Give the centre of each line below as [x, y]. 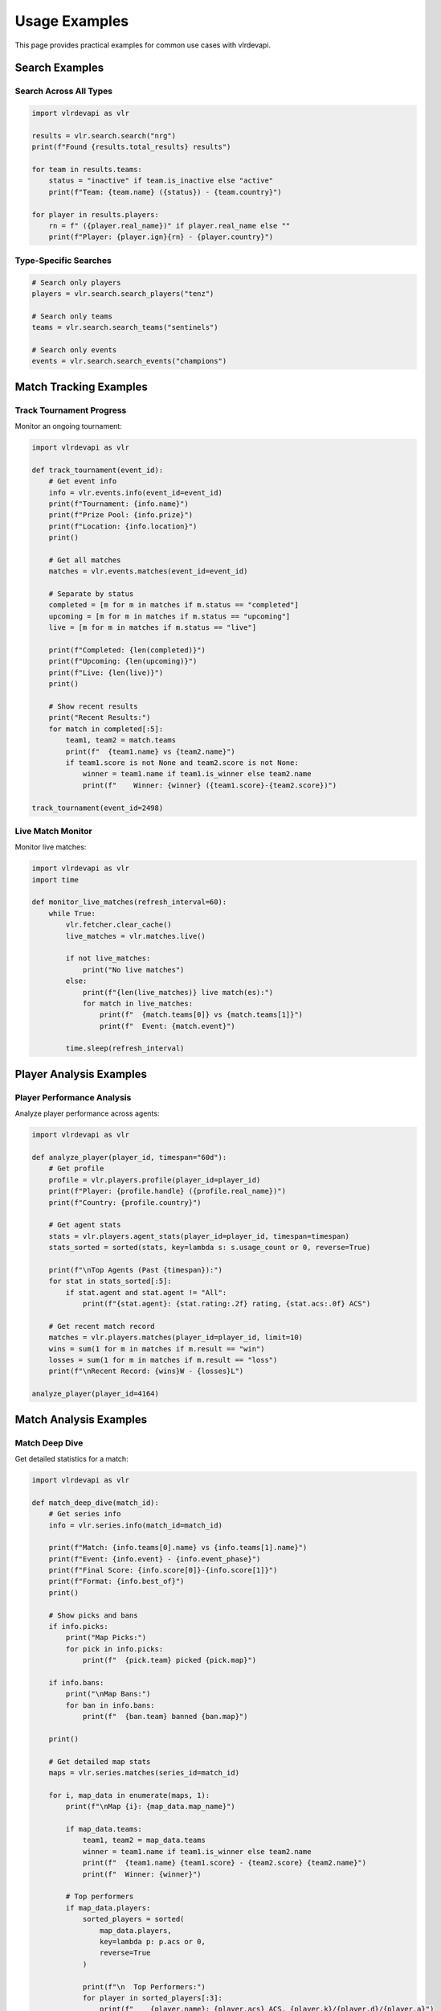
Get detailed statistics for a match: [71, 1458]
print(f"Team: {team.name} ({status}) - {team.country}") [165, 192]
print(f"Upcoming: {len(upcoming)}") [123, 661]
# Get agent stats [85, 1225]
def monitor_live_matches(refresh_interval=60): [129, 902]
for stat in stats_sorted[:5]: [110, 1281]
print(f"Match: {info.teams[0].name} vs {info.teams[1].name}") [178, 1548]
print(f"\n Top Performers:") [144, 1986]
